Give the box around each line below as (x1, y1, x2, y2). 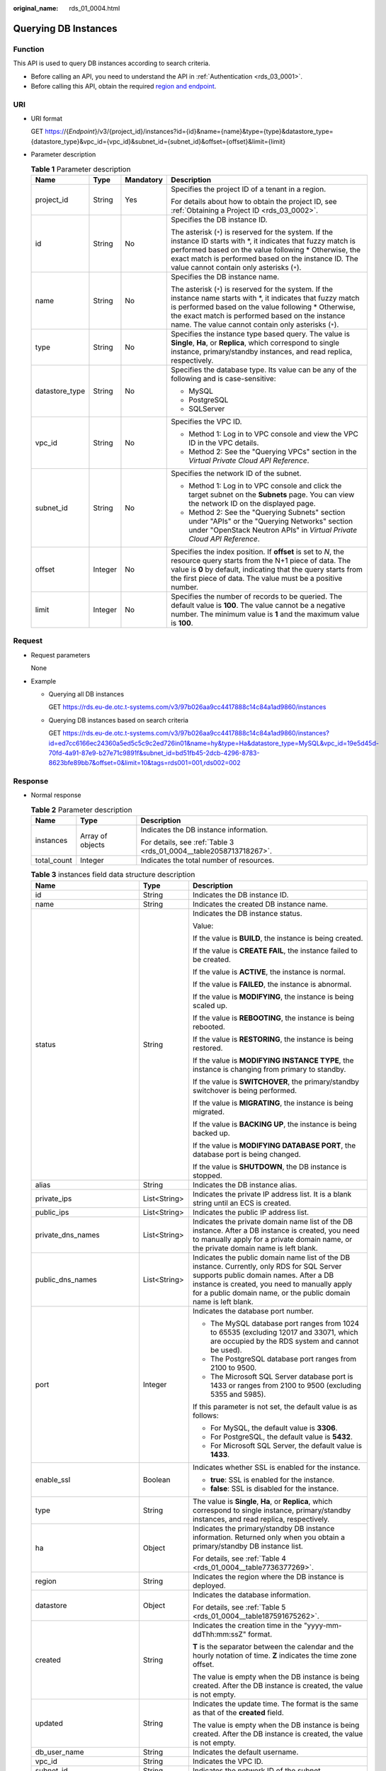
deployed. (192, 1580, 226, 1590)
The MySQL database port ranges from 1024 (210, 1318, 360, 1328)
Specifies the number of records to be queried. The (171, 592, 343, 601)
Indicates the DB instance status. (192, 908, 302, 918)
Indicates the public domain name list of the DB (192, 1252, 351, 1262)
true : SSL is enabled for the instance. (210, 1474, 335, 1484)
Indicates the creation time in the (192, 1620, 302, 1630)
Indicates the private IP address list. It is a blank (192, 1189, 352, 1199)
